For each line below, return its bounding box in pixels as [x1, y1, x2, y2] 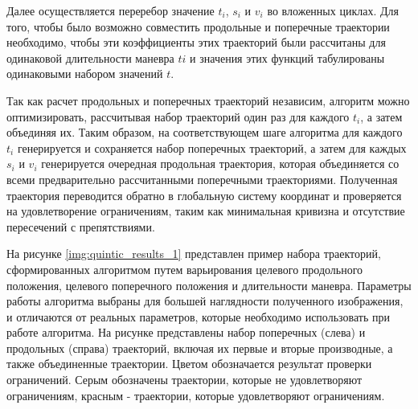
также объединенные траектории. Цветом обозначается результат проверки [6, 355, 372, 372]
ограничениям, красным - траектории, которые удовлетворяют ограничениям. [6, 387, 385, 403]
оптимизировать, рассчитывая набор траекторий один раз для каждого [6, 108, 350, 125]
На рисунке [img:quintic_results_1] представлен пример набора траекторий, [6, 245, 381, 262]
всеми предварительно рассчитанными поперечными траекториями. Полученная [6, 170, 398, 187]
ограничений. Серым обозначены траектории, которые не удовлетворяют [6, 371, 363, 388]
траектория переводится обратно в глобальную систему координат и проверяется [6, 186, 402, 203]
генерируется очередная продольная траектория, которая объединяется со [41, 155, 400, 172]
